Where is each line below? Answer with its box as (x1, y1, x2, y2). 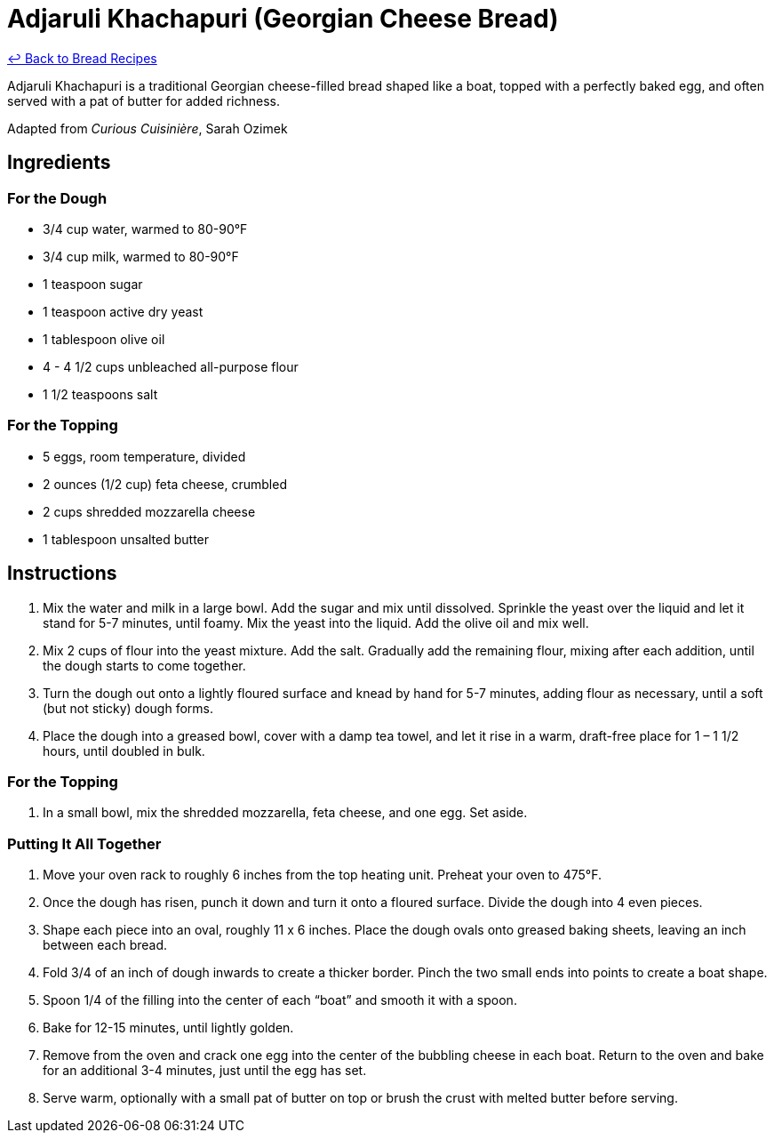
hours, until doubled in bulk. (43, 743, 205, 759)
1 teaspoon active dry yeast (43, 303, 203, 319)
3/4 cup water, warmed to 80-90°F (43, 221, 248, 237)
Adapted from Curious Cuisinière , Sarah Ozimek (7, 120, 288, 136)
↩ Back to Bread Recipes (7, 50, 157, 66)
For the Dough (7, 189, 108, 207)
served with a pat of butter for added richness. (7, 92, 280, 108)
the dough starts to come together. (43, 657, 246, 673)
